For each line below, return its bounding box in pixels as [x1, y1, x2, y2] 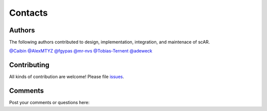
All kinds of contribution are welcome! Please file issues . [9, 74, 125, 80]
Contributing [9, 61, 49, 69]
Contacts [9, 7, 48, 18]
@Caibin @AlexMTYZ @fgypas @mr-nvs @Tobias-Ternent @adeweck [9, 48, 153, 54]
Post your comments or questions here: [9, 100, 90, 106]
